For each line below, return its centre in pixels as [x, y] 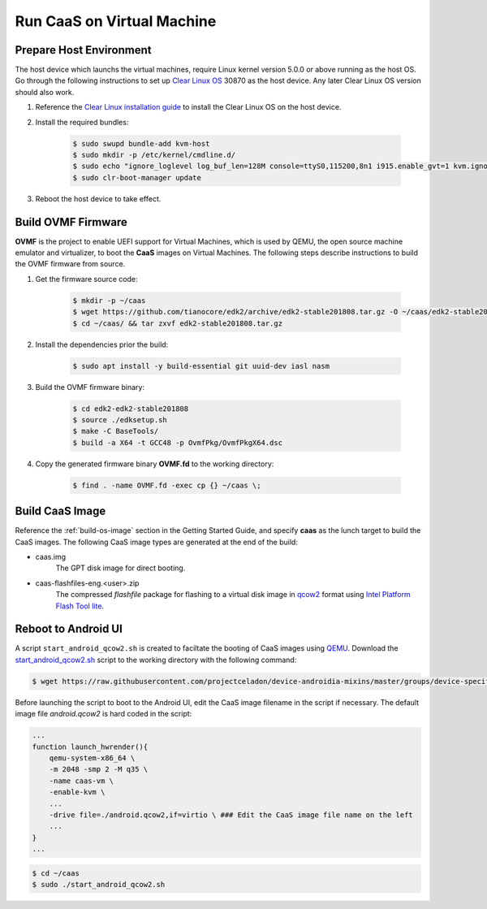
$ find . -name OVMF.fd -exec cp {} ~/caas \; [167, 485]
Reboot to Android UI [69, 629]
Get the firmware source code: [86, 279]
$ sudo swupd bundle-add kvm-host [141, 143]
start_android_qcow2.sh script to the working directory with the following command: [156, 660]
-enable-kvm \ [77, 792]
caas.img [51, 556]
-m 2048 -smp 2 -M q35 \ [99, 769]
